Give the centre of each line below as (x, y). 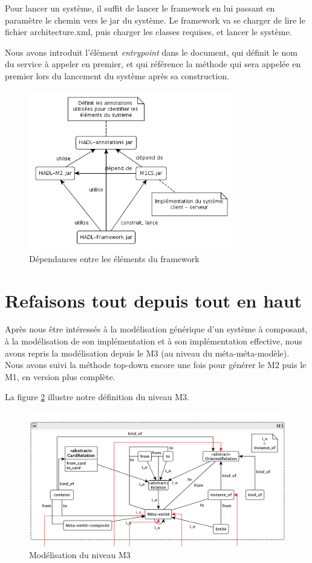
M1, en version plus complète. (60, 376)
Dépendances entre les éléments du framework (114, 258)
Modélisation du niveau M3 (80, 554)
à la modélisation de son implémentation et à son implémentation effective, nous (154, 341)
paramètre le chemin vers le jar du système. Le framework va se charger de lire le (155, 20)
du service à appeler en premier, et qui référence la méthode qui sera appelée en (153, 64)
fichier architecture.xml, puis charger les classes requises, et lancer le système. (148, 32)
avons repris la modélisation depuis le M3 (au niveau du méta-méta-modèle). (147, 353)
